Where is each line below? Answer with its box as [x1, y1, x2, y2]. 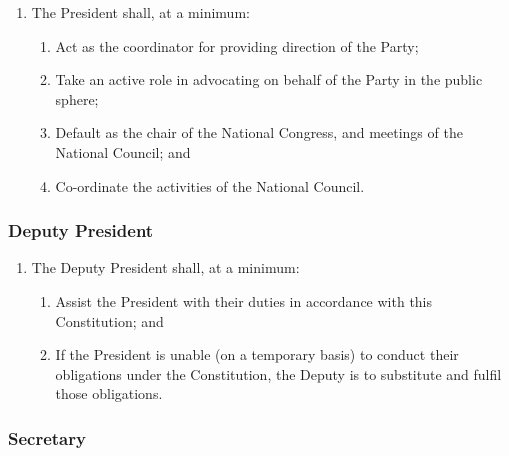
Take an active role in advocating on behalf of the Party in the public [55, 69, 483, 90]
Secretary [8, 425, 86, 450]
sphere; [55, 88, 99, 109]
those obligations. [55, 383, 163, 404]
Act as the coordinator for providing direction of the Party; [55, 35, 419, 56]
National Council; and [55, 141, 191, 162]
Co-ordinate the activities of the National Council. [55, 175, 365, 196]
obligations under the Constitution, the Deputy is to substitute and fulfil [55, 363, 502, 384]
